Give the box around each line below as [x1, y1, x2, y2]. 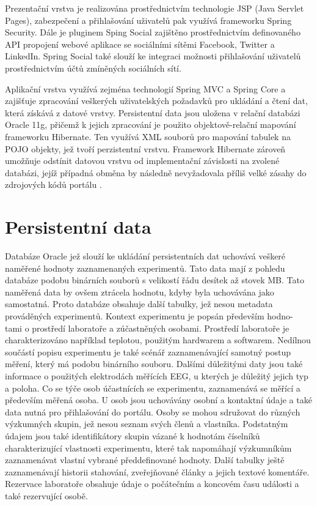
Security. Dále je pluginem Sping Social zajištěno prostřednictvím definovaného [5, 26, 301, 39]
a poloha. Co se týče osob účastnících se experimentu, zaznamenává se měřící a [5, 381, 301, 394]
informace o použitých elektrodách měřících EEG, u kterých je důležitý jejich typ [5, 369, 308, 382]
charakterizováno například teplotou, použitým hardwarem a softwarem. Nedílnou [5, 333, 311, 346]
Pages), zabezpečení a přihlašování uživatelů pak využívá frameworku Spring [5, 13, 292, 26]
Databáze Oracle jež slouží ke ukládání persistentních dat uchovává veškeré [5, 250, 286, 262]
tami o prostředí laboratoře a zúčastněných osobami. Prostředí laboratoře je [5, 321, 290, 334]
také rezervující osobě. [5, 489, 88, 502]
